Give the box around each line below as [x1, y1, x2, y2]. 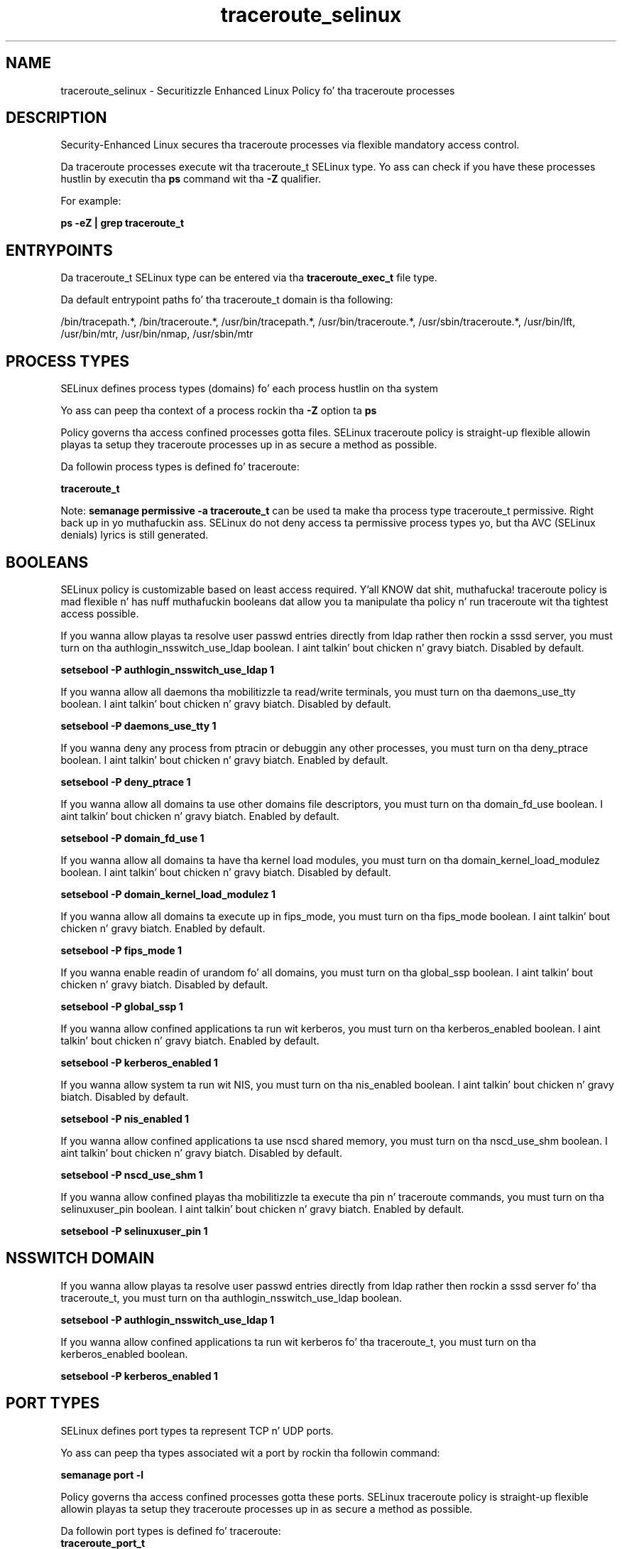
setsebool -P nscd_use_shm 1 [60, 1168, 203, 1181]
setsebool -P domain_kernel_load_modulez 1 [60, 887, 275, 900]
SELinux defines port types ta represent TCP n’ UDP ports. [60, 1424, 334, 1437]
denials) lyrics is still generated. [60, 529, 209, 541]
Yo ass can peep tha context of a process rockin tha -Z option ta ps [60, 404, 377, 417]
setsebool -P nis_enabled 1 [60, 1112, 190, 1125]
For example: [60, 195, 121, 207]
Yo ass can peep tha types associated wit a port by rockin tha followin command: [60, 1446, 440, 1459]
